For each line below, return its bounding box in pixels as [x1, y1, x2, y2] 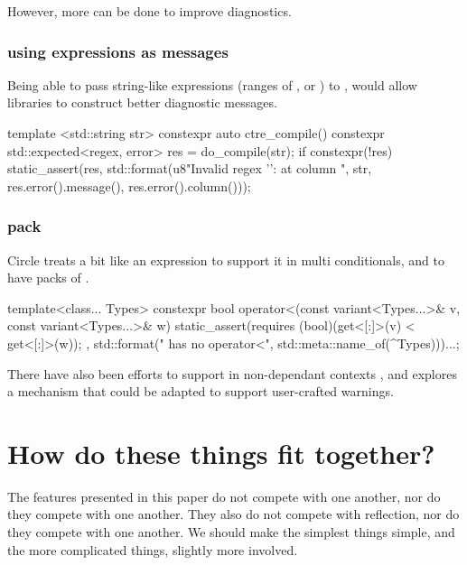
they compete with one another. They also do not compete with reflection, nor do [7, 505, 460, 523]
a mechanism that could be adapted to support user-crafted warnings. [7, 382, 394, 401]
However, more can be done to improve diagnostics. [7, 2, 292, 20]
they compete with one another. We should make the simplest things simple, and [7, 523, 455, 542]
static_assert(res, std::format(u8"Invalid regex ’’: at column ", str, [7, 159, 372, 178]
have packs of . [7, 268, 89, 287]
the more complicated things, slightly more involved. [7, 540, 298, 559]
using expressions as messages [7, 40, 229, 62]
